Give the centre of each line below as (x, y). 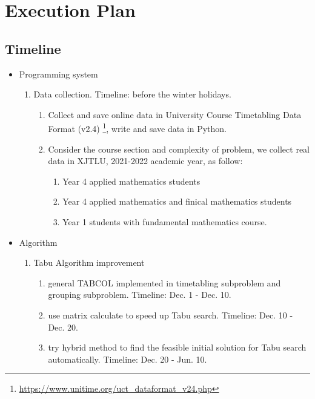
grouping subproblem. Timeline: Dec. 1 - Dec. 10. (140, 295)
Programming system (58, 74)
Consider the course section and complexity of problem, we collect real (179, 149)
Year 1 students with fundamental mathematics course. (165, 221)
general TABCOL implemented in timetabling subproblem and (164, 282)
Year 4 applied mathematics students (131, 181)
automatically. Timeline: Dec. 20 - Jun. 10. (128, 359)
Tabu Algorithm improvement (89, 262)
